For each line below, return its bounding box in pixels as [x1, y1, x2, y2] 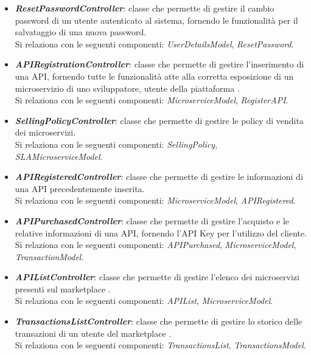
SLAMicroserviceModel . [15, 150, 103, 162]
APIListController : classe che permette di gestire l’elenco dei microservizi [15, 271, 299, 283]
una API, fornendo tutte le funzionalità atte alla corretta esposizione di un [15, 69, 294, 82]
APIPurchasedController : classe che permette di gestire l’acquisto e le [15, 214, 290, 227]
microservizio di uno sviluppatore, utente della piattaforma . [15, 81, 240, 94]
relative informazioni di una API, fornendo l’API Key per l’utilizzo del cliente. [15, 226, 307, 239]
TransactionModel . [15, 250, 84, 263]
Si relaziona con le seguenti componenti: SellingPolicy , [15, 137, 218, 150]
